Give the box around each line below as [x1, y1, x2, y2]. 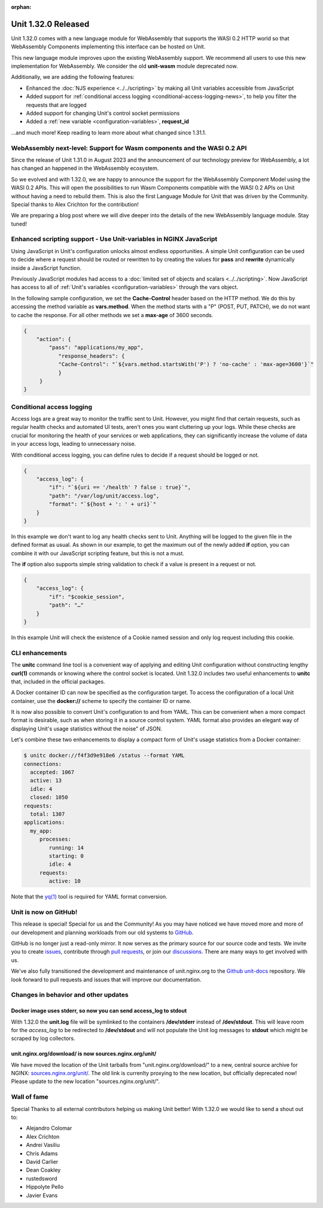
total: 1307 [30, 811, 65, 817]
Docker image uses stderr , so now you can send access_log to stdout [11, 1007, 187, 1014]
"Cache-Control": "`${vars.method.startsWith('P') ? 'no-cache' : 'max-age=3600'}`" [58, 361, 314, 368]
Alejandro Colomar [26, 1125, 72, 1132]
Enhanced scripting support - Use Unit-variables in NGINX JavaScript [11, 235, 218, 244]
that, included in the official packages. [11, 678, 105, 685]
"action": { [36, 336, 72, 342]
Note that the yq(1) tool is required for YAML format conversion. [11, 893, 167, 900]
